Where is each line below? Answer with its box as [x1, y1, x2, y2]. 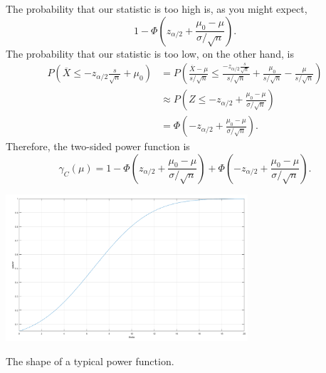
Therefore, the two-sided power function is [6, 139, 190, 154]
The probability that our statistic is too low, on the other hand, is [6, 46, 294, 61]
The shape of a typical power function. [6, 353, 174, 368]
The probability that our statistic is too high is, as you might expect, [6, 1, 307, 16]
